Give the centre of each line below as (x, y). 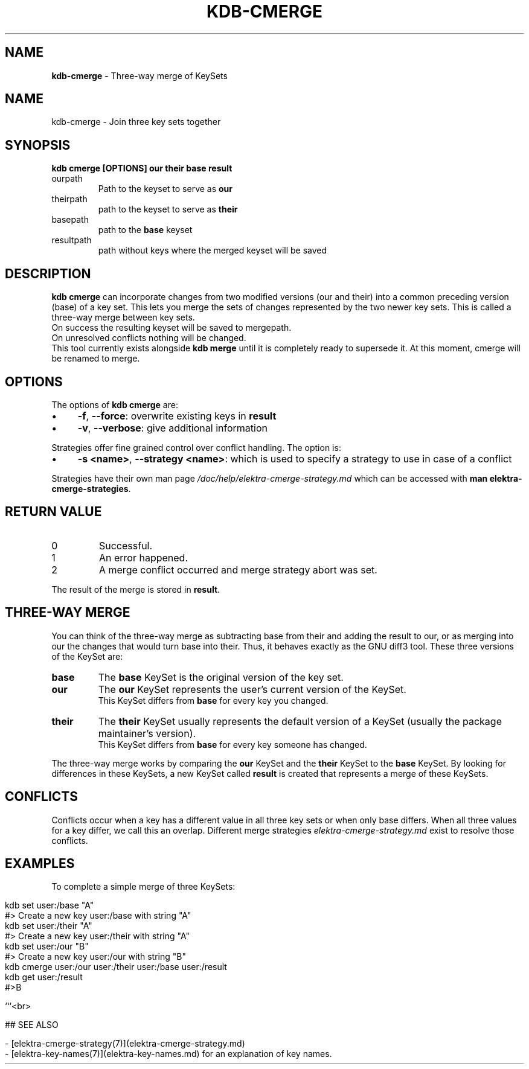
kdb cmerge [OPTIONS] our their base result (142, 168)
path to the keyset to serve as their (168, 209)
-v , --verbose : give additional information (172, 428)
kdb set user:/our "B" (47, 946)
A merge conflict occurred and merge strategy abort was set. (238, 570)
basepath (70, 220)
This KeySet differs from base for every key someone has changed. (232, 744)
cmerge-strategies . (91, 488)
